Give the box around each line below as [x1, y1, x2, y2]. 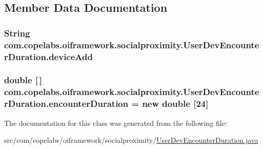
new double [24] [142, 97, 209, 110]
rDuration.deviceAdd [4, 50, 93, 63]
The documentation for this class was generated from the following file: [4, 117, 227, 128]
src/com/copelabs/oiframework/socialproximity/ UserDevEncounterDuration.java [4, 135, 258, 145]
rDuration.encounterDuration [4, 97, 129, 110]
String [4, 26, 30, 39]
